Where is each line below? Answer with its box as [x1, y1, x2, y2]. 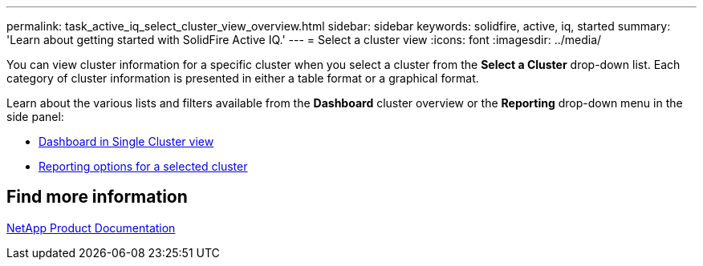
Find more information [6, 187, 188, 208]
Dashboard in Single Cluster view [39, 135, 214, 148]
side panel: [6, 110, 64, 123]
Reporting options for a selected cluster [39, 159, 248, 173]
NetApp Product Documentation [6, 220, 176, 235]
